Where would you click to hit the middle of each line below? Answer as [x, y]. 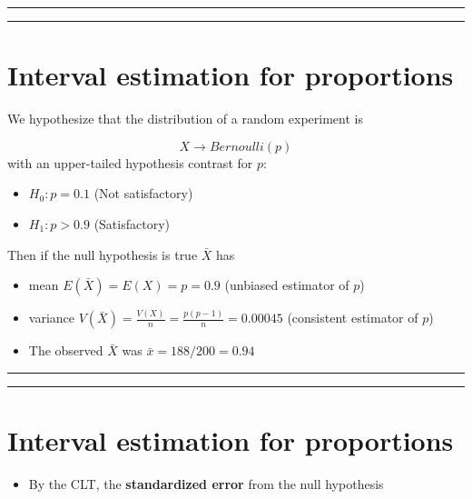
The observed [66, 350]
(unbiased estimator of [287, 285]
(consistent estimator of [353, 318]
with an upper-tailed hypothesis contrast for [130, 162]
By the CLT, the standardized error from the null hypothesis [206, 484]
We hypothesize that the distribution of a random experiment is [185, 119]
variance [52, 318]
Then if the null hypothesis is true [103, 254]
